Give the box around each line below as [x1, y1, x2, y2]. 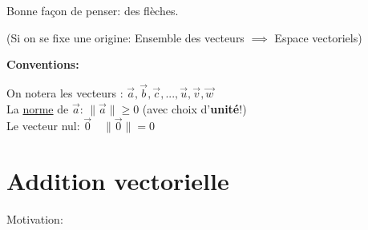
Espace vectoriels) [274, 29, 362, 46]
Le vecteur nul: [6, 117, 80, 134]
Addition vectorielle [6, 165, 229, 197]
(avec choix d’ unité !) [142, 100, 247, 117]
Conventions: [6, 56, 79, 73]
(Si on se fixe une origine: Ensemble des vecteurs [6, 29, 245, 46]
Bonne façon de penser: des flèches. [6, 2, 179, 18]
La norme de [6, 100, 69, 117]
